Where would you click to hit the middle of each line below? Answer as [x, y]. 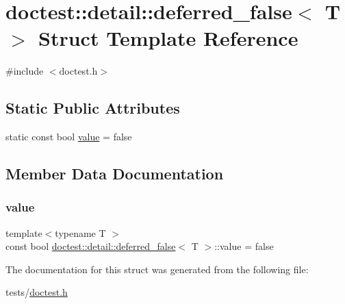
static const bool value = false [69, 137]
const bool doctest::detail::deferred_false [91, 246]
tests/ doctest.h [37, 292]
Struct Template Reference [168, 38]
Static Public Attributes [93, 108]
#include [25, 71]
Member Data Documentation [115, 174]
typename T [80, 232]
